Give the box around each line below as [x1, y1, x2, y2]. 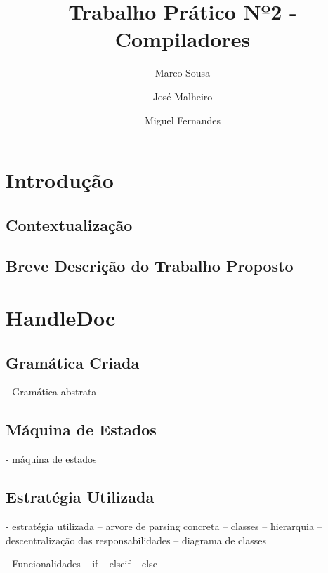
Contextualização [6, 213, 133, 235]
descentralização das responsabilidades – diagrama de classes [6, 532, 266, 547]
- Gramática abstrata [6, 384, 97, 399]
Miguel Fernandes [144, 112, 221, 127]
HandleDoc [6, 303, 116, 332]
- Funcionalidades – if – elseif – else [6, 556, 157, 571]
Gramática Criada [6, 351, 140, 373]
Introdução [6, 166, 114, 195]
